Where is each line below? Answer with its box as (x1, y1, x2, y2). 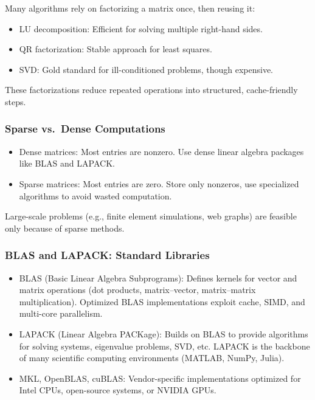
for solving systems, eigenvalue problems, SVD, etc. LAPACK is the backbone (19, 339, 310, 352)
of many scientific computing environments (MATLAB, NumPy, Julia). (19, 351, 285, 364)
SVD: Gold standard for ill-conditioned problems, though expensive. (19, 63, 274, 75)
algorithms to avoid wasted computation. (19, 189, 172, 202)
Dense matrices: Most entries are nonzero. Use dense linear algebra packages (19, 145, 304, 157)
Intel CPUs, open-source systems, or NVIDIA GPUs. (19, 384, 216, 396)
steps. (5, 95, 26, 108)
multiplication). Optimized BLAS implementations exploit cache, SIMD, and (19, 295, 305, 308)
